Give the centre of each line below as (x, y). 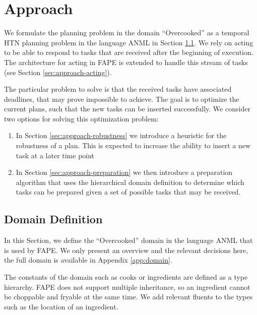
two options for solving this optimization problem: (81, 118)
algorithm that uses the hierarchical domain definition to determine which (130, 182)
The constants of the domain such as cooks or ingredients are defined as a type (126, 277)
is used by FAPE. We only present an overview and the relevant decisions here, (126, 250)
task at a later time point (55, 155)
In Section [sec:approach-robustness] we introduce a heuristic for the (121, 135)
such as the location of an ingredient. (61, 306)
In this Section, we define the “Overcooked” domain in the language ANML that (128, 240)
